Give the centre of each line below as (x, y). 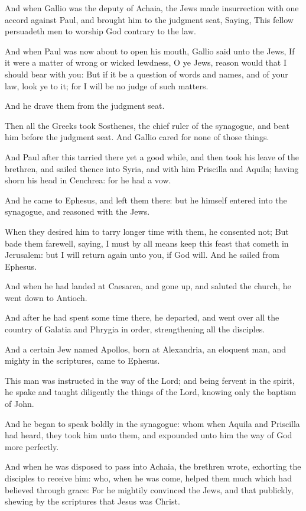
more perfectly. (32, 446)
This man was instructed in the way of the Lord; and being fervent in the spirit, (150, 380)
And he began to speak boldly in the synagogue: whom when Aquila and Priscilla (152, 423)
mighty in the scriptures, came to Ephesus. (82, 360)
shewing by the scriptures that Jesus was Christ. (92, 501)
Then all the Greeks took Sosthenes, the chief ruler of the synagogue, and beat (147, 125)
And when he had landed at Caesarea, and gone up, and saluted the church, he (148, 286)
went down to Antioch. (46, 297)
